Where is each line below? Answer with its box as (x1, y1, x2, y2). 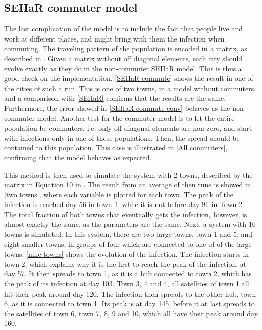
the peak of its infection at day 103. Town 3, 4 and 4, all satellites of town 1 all (4, 278, 249, 289)
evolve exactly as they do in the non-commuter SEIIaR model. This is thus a (4, 63, 242, 73)
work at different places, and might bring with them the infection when (4, 33, 225, 44)
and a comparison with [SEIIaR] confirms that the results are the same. (4, 93, 226, 103)
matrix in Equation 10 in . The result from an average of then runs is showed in (4, 179, 251, 190)
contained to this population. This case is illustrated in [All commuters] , (4, 142, 228, 153)
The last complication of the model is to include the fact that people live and (4, 23, 243, 34)
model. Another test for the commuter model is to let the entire (37, 112, 235, 123)
